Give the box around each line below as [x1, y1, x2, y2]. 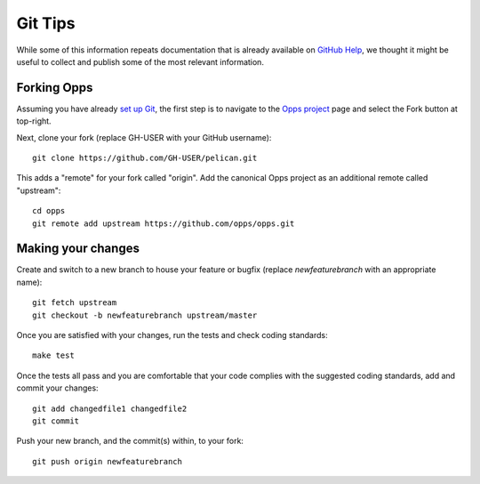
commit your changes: [16, 383, 99, 393]
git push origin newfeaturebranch [32, 456, 182, 466]
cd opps [32, 206, 66, 216]
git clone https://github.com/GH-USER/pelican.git [32, 153, 258, 164]
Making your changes [16, 241, 140, 256]
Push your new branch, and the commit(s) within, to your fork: [16, 436, 244, 447]
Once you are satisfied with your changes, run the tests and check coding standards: [16, 330, 328, 341]
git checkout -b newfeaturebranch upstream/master [32, 310, 258, 320]
